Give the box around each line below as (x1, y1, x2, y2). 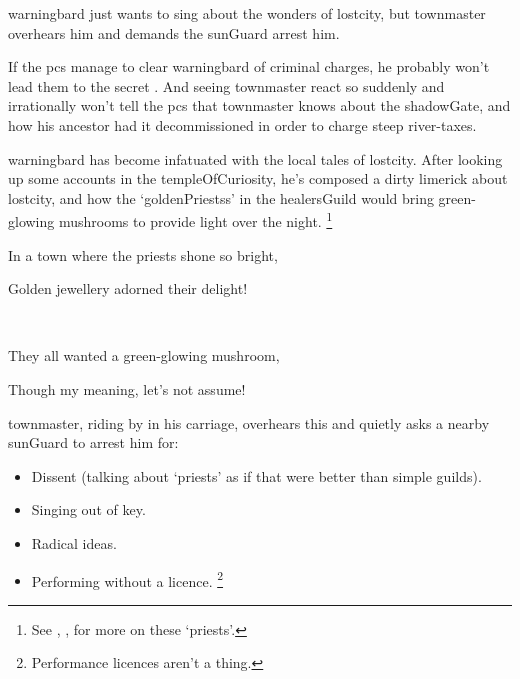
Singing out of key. (31, 499, 146, 520)
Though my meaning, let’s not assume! (8, 378, 246, 399)
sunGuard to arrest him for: (8, 432, 179, 453)
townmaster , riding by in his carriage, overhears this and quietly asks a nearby (8, 412, 490, 433)
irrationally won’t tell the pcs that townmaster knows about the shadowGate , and (8, 95, 511, 116)
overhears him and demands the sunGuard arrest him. (8, 22, 340, 43)
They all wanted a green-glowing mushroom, (8, 345, 280, 366)
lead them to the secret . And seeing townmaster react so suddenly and (8, 75, 445, 96)
